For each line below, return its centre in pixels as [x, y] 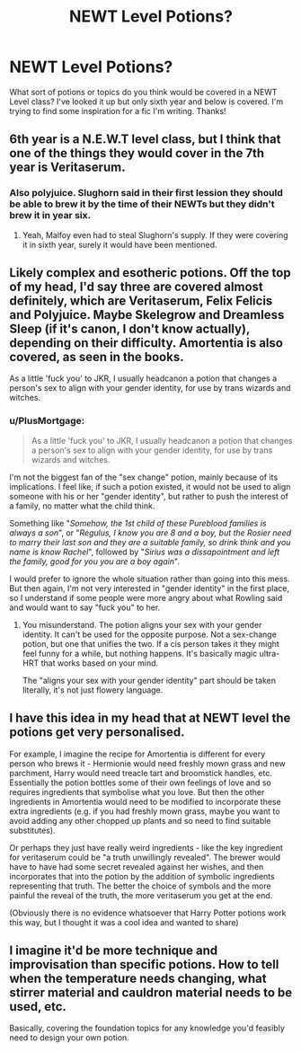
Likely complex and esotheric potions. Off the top [150, 273]
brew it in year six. [50, 216]
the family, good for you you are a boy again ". [94, 561]
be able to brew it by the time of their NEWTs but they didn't [142, 204]
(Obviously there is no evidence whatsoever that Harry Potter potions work [148, 913]
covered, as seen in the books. [97, 357]
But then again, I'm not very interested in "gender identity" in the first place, [150, 588]
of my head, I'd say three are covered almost [136, 287]
